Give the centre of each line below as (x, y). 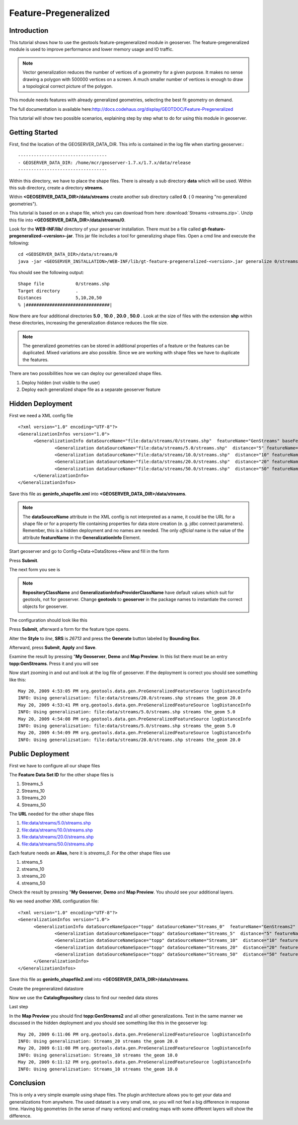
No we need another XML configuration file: (54, 901)
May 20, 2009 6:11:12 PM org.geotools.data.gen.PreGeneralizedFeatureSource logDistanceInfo (135, 1062)
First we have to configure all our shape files (55, 765)
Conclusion (27, 1083)
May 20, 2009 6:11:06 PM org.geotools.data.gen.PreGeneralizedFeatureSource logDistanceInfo (135, 1034)
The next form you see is (35, 569)
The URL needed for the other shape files (52, 814)
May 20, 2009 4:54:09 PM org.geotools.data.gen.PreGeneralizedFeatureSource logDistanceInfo (135, 733)
